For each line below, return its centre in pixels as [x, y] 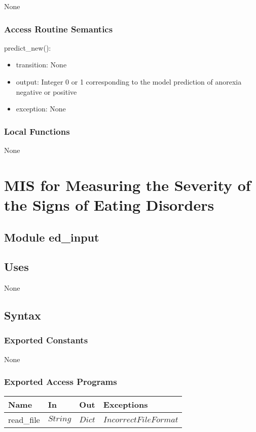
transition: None [41, 65]
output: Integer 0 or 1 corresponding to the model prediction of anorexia [129, 82]
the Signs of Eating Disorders [109, 204]
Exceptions [125, 404]
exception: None [41, 109]
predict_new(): [28, 47]
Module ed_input [52, 237]
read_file [24, 419]
